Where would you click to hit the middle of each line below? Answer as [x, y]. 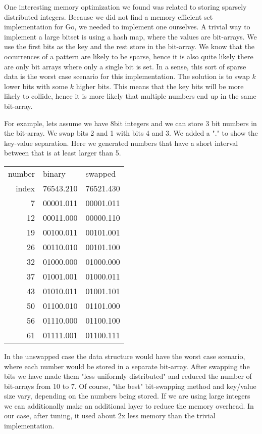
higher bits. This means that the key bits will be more [160, 86]
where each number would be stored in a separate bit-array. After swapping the [127, 366]
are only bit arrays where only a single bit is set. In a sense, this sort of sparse [125, 66]
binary [54, 173]
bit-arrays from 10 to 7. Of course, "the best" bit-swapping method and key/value [130, 386]
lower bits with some [36, 86]
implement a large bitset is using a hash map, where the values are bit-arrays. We [130, 36]
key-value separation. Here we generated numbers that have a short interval [121, 143]
